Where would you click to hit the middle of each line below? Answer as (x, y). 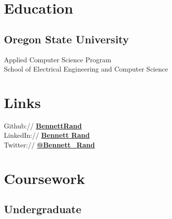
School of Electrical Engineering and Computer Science (86, 69)
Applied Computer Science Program (58, 59)
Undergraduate (43, 209)
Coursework (44, 178)
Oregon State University (67, 39)
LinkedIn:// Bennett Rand (47, 135)
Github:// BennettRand (43, 125)
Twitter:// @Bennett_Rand (50, 145)
